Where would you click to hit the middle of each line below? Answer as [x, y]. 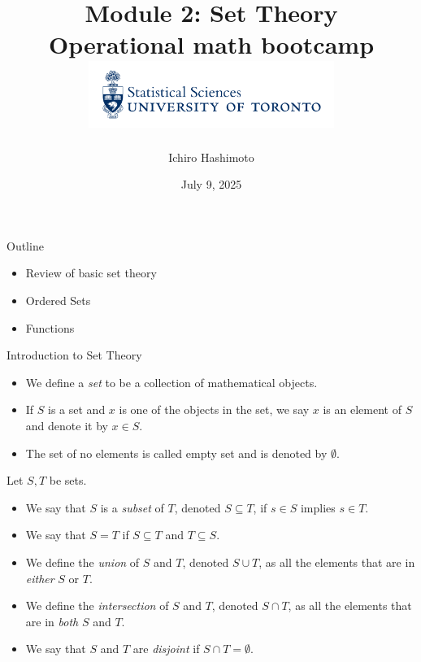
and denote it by [67, 425]
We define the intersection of [97, 605]
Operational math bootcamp [211, 44]
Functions [50, 327]
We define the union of [82, 562]
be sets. [68, 480]
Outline [25, 245]
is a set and [77, 409]
